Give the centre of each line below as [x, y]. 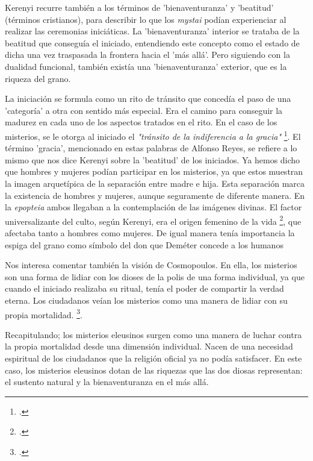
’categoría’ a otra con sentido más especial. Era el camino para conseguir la [144, 110]
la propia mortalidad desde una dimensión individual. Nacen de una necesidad [149, 346]
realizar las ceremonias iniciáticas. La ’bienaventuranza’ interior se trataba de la [152, 31]
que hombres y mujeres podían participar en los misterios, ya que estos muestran [154, 171]
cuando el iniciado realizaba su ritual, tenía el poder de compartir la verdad [144, 288]
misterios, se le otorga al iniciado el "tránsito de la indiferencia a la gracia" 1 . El [153, 135]
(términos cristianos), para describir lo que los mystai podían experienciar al [146, 19]
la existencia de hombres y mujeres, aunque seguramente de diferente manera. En [155, 195]
